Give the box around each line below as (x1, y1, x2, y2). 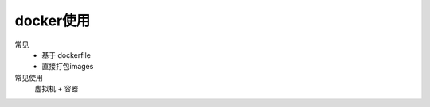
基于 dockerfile (41, 50, 92, 59)
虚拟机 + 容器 (34, 84, 79, 94)
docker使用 (14, 12, 91, 29)
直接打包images (41, 62, 94, 71)
